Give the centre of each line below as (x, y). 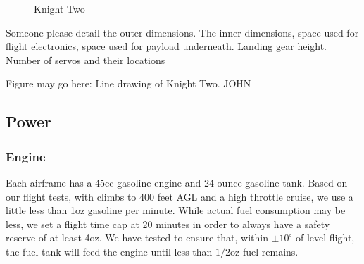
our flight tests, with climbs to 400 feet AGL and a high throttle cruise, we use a (180, 196)
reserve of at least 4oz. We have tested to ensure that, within (137, 238)
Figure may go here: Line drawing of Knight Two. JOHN (128, 83)
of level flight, (325, 238)
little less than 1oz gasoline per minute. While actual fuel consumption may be (176, 210)
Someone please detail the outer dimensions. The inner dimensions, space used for (182, 32)
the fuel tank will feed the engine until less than (109, 251)
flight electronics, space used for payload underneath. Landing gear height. (167, 46)
